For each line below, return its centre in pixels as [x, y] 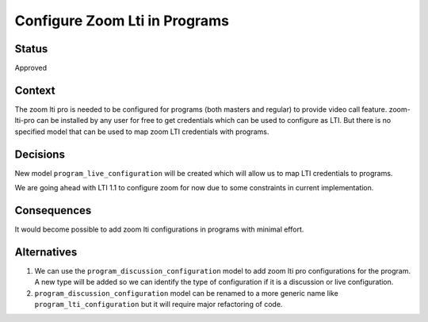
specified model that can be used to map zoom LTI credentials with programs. [142, 132]
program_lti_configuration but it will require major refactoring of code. [159, 305]
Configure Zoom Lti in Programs [122, 21]
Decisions [40, 154]
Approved [31, 68]
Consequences [53, 210]
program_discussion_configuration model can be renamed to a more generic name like [186, 293]
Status [31, 49]
